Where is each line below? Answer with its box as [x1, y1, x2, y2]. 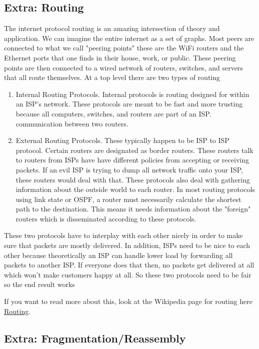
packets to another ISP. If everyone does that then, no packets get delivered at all [4, 259, 254, 270]
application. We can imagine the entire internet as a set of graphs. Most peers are [4, 32, 254, 43]
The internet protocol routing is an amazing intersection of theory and [4, 23, 220, 33]
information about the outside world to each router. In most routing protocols [15, 184, 255, 194]
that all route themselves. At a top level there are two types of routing [4, 72, 220, 82]
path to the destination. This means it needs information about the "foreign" [15, 203, 251, 214]
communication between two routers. [15, 118, 128, 128]
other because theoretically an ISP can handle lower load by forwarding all [4, 249, 233, 260]
